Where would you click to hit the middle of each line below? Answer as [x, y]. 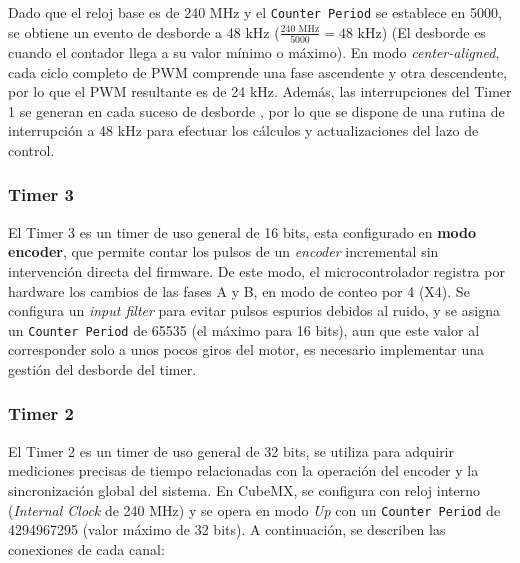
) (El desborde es [433, 31]
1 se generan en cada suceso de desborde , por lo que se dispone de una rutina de [256, 110]
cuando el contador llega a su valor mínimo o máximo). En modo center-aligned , [254, 51]
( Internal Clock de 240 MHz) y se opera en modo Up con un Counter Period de [254, 509]
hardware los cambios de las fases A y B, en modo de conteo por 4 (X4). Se [239, 290]
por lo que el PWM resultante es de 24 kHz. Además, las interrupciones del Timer [260, 91]
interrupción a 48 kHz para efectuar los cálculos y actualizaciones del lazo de [243, 130]
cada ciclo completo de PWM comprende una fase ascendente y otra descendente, [257, 71]
